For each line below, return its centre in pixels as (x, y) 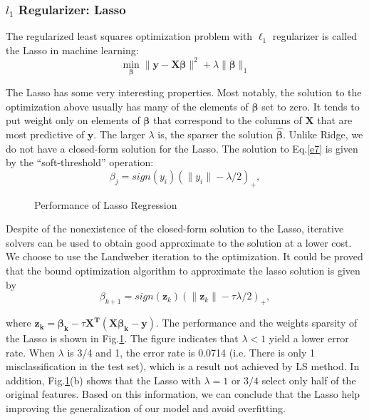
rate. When (30, 352)
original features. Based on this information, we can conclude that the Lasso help (183, 394)
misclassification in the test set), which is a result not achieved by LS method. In (183, 366)
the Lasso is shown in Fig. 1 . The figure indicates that (122, 338)
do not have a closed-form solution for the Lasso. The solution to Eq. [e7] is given (182, 148)
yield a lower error (309, 338)
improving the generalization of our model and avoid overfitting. (146, 408)
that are (335, 120)
